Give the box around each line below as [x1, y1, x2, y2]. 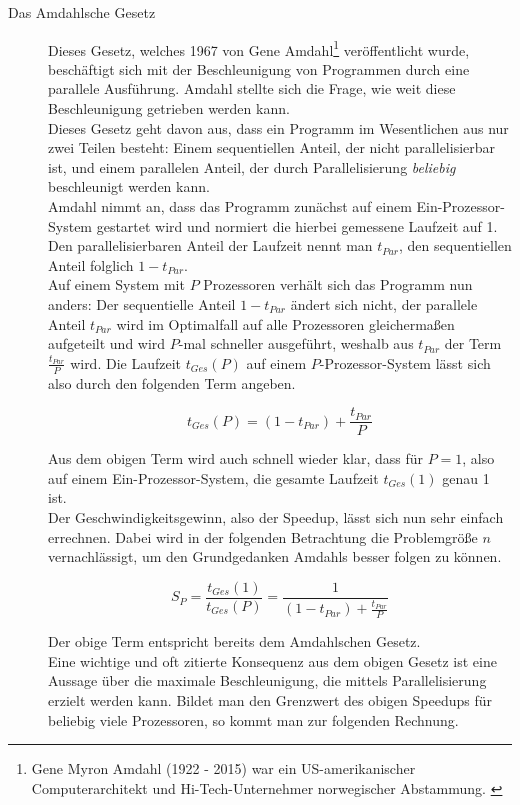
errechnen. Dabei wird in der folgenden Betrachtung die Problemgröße [48, 526, 478, 547]
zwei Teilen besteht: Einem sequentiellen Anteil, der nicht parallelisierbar [48, 137, 496, 158]
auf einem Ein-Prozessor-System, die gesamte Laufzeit [48, 467, 379, 488]
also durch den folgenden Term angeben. [48, 372, 296, 393]
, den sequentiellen [399, 235, 512, 256]
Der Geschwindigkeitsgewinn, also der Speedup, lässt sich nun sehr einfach [48, 507, 504, 528]
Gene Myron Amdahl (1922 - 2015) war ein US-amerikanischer [31, 758, 416, 779]
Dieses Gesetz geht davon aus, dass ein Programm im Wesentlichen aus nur [48, 117, 509, 138]
